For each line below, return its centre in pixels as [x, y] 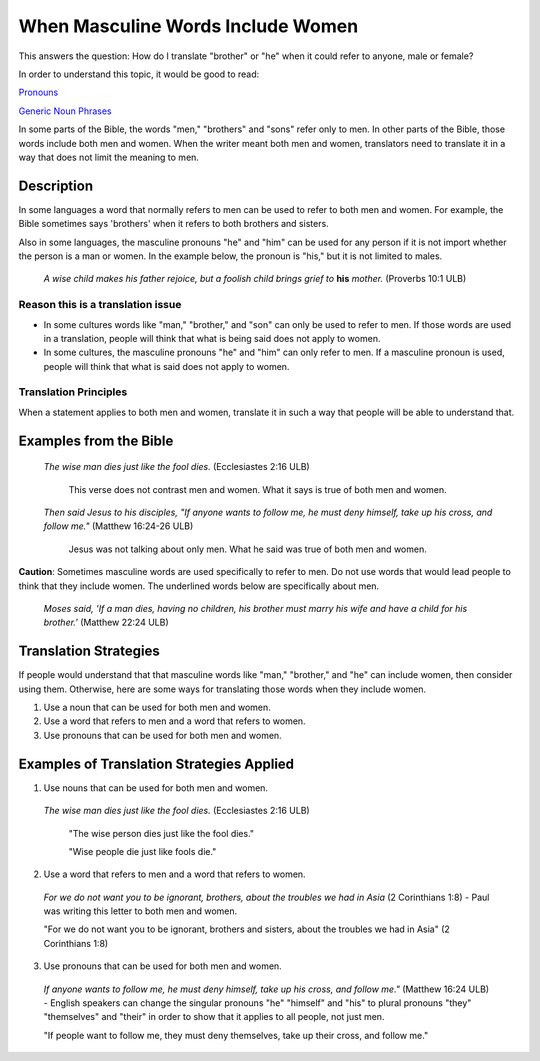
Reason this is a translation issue [100, 305]
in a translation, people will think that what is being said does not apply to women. [212, 338]
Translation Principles [73, 392]
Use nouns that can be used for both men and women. [156, 787]
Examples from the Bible [96, 440]
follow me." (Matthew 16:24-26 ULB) [118, 526]
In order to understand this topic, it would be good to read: [139, 74]
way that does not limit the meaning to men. [109, 157]
